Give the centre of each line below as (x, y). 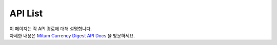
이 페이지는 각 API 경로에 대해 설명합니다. (51, 29)
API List (26, 13)
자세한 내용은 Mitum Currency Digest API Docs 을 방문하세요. (72, 35)
